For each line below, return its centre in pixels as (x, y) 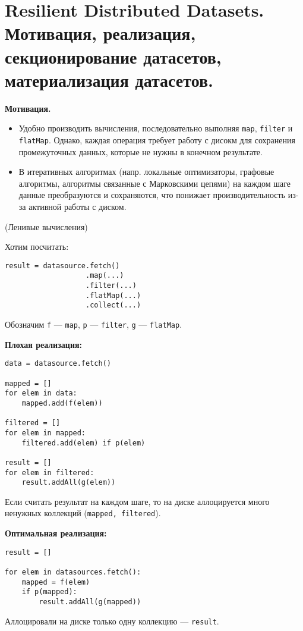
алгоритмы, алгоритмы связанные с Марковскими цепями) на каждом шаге (155, 183)
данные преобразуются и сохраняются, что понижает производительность (152, 195)
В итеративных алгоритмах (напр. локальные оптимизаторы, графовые (146, 172)
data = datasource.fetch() (58, 364)
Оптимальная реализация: (56, 533)
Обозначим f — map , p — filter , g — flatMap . (94, 324)
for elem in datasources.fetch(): (73, 572)
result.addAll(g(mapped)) (90, 602)
